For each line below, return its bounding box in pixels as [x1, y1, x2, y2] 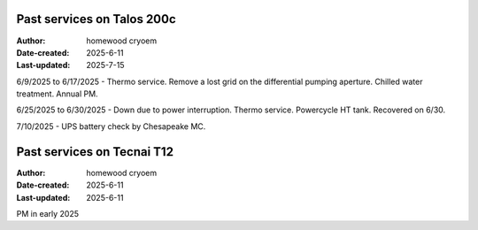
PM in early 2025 [16, 208, 80, 218]
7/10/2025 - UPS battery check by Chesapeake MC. [16, 120, 206, 132]
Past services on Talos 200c [16, 11, 176, 27]
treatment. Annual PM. [16, 88, 98, 99]
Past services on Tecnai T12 [16, 144, 174, 159]
